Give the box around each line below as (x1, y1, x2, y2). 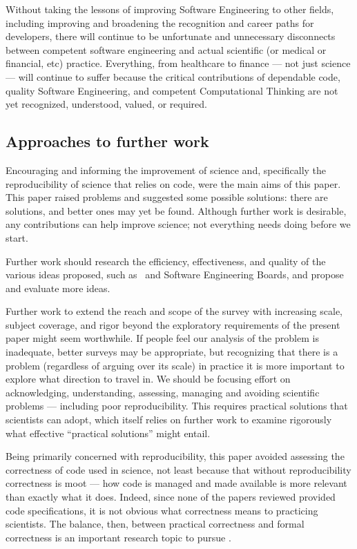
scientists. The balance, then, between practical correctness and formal (6, 517, 305, 531)
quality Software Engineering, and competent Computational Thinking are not (6, 83, 338, 97)
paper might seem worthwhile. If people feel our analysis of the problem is (6, 331, 319, 345)
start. (6, 230, 28, 244)
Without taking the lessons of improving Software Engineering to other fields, (6, 2, 334, 16)
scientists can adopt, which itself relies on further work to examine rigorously (6, 412, 332, 427)
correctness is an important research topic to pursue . (6, 530, 231, 544)
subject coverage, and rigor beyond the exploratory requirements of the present (6, 317, 340, 331)
